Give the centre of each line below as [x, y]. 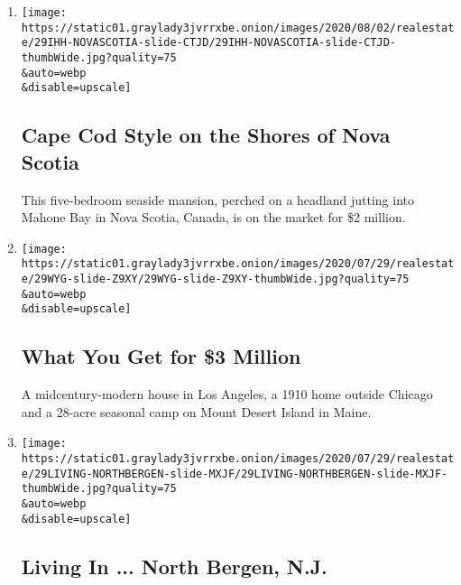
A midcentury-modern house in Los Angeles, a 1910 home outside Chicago [227, 394]
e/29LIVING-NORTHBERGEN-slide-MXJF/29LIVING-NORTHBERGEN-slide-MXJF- [235, 474]
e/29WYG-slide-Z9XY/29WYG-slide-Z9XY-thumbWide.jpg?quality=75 [215, 279]
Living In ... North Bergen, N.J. [174, 566]
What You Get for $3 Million [161, 356]
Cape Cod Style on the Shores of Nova [206, 135]
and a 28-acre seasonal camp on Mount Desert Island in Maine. [196, 411]
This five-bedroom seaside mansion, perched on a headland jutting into [217, 199]
